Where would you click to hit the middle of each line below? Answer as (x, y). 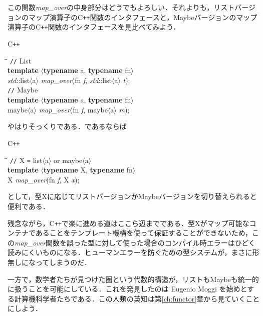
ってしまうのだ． (63, 262)
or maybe (68, 160)
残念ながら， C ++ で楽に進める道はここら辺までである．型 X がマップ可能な (128, 223)
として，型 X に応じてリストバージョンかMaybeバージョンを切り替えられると (132, 196)
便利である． (29, 206)
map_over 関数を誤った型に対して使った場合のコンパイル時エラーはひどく (135, 242)
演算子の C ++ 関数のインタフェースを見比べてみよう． (94, 27)
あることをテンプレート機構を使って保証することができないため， (144, 233)
